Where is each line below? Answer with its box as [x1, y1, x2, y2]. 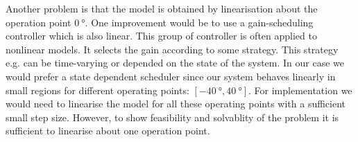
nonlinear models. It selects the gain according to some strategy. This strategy [6, 42, 339, 56]
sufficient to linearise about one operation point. [6, 123, 210, 138]
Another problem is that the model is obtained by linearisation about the [6, 1, 318, 15]
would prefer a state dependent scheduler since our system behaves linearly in [6, 69, 336, 83]
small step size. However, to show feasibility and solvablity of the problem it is [6, 109, 339, 124]
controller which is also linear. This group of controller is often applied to [6, 28, 317, 43]
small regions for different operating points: [6, 82, 189, 97]
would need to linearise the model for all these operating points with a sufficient [6, 96, 346, 111]
